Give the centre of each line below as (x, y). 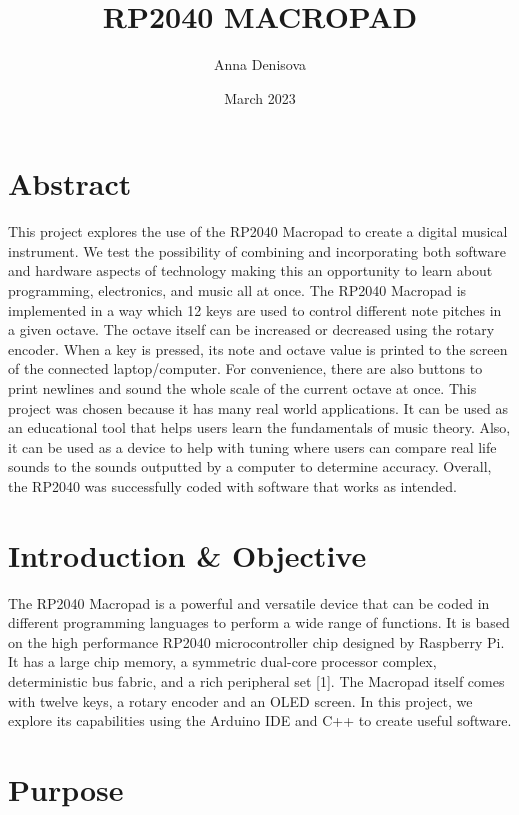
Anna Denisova (260, 64)
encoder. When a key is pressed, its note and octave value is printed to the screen (258, 348)
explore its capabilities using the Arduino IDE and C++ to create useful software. (260, 720)
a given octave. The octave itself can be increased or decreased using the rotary (251, 329)
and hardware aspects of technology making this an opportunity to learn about (250, 270)
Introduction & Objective (187, 554)
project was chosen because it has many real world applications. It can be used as (258, 407)
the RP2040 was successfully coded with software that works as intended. (232, 485)
